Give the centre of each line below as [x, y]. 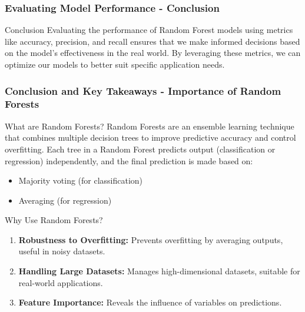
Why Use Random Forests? [54, 220]
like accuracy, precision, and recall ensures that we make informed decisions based [152, 41]
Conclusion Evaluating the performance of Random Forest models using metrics [149, 30]
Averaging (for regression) [65, 200]
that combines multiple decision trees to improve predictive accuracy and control [150, 137]
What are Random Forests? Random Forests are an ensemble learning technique [150, 126]
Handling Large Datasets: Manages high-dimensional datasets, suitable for [159, 271]
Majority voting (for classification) [81, 180]
